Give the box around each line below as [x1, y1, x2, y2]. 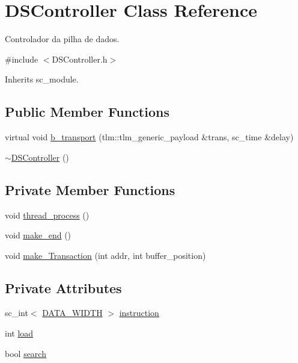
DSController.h [52, 52, 108, 65]
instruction [119, 306, 159, 319]
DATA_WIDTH [42, 306, 103, 319]
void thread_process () [5, 208, 90, 221]
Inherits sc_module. [5, 73, 79, 85]
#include [5, 52, 38, 65]
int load [5, 327, 34, 340]
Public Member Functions [5, 102, 169, 121]
